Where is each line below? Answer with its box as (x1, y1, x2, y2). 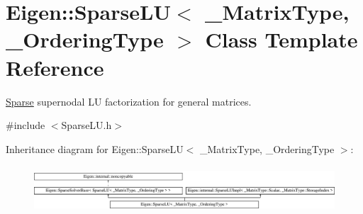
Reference (6, 52, 104, 81)
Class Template (205, 25, 358, 54)
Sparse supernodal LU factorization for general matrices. (6, 94, 252, 108)
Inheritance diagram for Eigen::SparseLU (6, 141, 184, 156)
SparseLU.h (61, 118, 112, 133)
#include (6, 118, 45, 133)
